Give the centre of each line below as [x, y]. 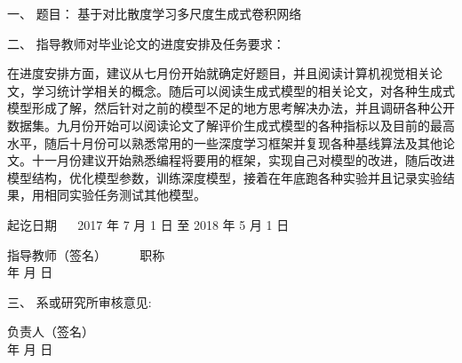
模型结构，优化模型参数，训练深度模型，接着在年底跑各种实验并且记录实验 [225, 177]
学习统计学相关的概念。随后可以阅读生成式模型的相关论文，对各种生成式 [243, 90]
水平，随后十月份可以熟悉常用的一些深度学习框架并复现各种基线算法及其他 [225, 142]
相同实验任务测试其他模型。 [125, 195]
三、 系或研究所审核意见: [80, 301]
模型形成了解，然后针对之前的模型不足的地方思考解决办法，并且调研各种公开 [231, 108]
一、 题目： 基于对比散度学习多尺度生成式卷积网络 [155, 13]
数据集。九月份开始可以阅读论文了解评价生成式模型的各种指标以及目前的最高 [231, 125]
